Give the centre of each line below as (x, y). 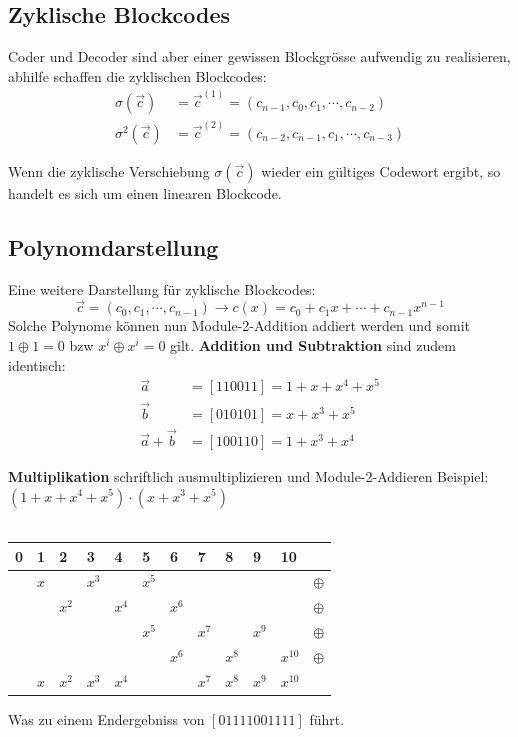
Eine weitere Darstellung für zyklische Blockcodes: (162, 288)
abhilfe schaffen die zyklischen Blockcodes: (137, 75)
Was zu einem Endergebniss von (106, 718)
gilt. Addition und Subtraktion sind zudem (313, 344)
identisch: (37, 364)
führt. (327, 718)
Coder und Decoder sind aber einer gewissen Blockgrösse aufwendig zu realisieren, (259, 56)
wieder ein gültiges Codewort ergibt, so (381, 170)
